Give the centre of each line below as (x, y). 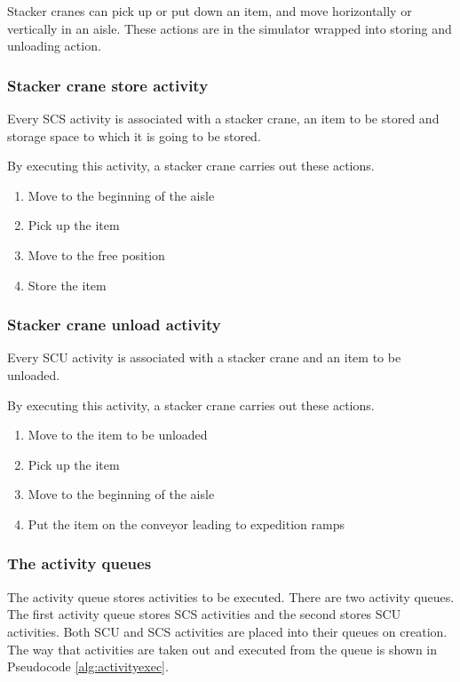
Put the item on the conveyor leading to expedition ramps (186, 523)
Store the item (67, 285)
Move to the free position (96, 254)
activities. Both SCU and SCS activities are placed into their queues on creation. (227, 631)
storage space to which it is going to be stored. (134, 135)
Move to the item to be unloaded (118, 435)
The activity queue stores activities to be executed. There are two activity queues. (231, 596)
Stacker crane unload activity (114, 325)
